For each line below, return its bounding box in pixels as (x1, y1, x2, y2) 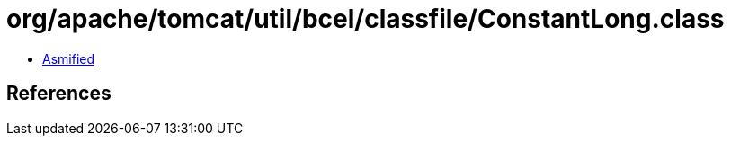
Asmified (42, 50, 95, 67)
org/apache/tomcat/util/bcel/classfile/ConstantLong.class (6, 4, 725, 34)
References (6, 82, 111, 105)
